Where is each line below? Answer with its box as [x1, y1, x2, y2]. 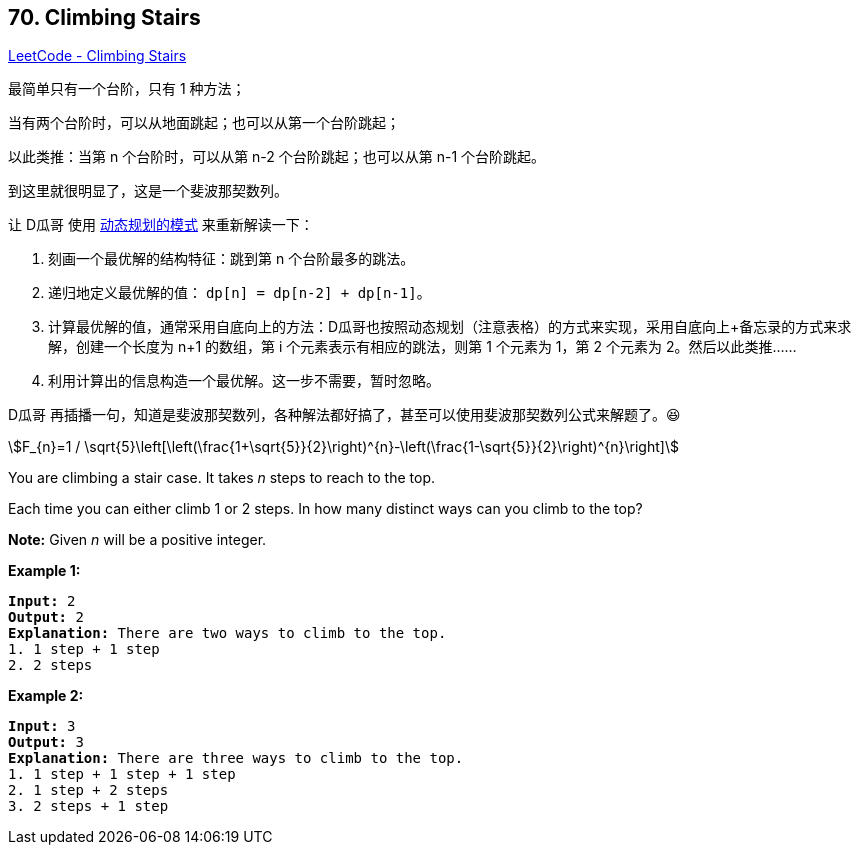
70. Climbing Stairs [8, 5, 201, 30]
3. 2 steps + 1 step [8, 798, 169, 815]
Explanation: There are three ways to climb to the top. [8, 750, 464, 767]
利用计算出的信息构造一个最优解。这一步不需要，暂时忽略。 [48, 372, 440, 390]
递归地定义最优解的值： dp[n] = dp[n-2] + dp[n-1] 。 [48, 284, 431, 302]
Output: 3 [8, 734, 84, 751]
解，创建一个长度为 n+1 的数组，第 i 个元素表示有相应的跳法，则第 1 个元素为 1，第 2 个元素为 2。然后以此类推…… [48, 338, 797, 356]
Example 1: [8, 562, 81, 580]
